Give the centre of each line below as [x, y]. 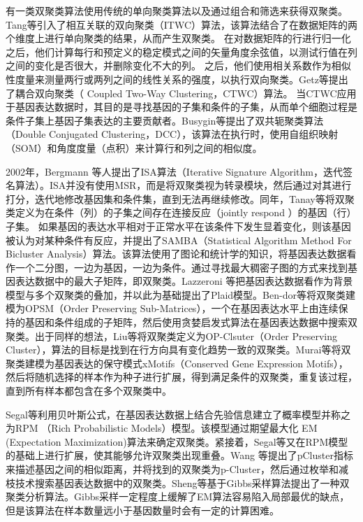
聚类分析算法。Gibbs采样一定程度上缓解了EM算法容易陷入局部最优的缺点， [178, 496]
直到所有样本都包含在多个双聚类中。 [89, 391]
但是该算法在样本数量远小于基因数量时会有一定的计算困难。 [142, 510]
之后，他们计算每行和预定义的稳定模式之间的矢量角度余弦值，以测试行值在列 [181, 51]
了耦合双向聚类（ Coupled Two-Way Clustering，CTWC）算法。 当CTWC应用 [181, 93]
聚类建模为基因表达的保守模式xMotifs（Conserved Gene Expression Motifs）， [177, 363]
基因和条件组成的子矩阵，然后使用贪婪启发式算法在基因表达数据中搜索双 [191, 322]
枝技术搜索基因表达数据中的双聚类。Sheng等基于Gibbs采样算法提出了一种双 [178, 482]
